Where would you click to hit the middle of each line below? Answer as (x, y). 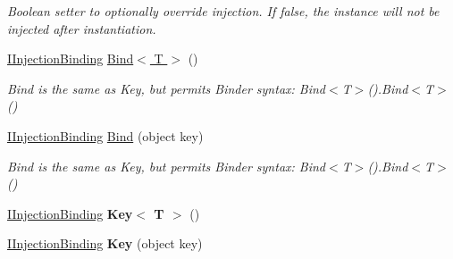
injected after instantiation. (82, 28)
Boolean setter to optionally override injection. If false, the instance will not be (223, 11)
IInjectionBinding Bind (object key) (105, 135)
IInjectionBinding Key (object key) (105, 243)
